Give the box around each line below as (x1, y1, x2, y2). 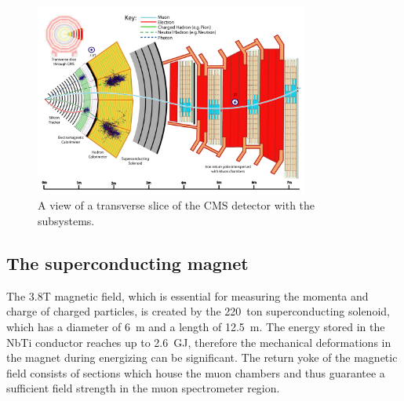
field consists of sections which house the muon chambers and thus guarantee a (6, 364, 385, 381)
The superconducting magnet (6, 250, 249, 275)
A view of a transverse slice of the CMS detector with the (38, 197, 315, 213)
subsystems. (38, 213, 95, 228)
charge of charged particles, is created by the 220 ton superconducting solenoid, (6, 303, 390, 319)
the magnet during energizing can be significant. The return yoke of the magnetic (6, 349, 398, 366)
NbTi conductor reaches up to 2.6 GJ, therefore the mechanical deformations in (6, 334, 391, 350)
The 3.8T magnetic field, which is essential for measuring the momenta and (6, 287, 369, 304)
